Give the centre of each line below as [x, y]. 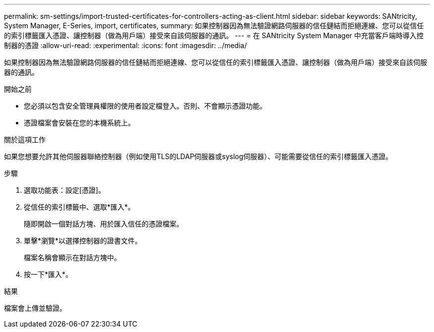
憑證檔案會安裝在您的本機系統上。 [79, 123]
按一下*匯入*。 [48, 274]
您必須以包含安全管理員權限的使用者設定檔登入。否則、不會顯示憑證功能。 [145, 106]
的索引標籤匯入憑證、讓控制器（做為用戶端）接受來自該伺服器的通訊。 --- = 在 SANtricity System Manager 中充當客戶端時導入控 [214, 35]
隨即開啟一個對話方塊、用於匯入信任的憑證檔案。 [104, 224]
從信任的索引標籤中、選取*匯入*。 [80, 207]
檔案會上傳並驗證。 [35, 308]
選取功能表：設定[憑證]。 [65, 190]
